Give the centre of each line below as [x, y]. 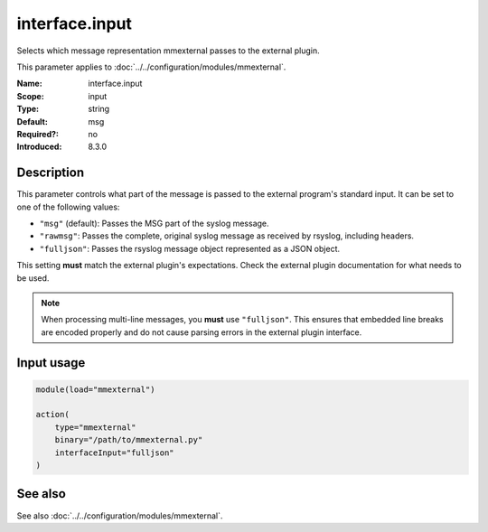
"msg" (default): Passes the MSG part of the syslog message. [155, 223]
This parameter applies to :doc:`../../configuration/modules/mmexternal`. [151, 67]
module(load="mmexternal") [95, 389]
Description [51, 173]
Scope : [30, 96]
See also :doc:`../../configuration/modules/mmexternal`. [120, 516]
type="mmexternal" [95, 427]
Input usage [51, 363]
